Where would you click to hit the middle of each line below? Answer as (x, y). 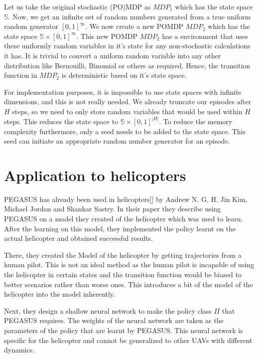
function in (21, 75)
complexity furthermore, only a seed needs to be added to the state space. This (125, 131)
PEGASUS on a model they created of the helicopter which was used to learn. (124, 219)
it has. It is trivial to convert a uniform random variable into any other (113, 55)
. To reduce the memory (196, 121)
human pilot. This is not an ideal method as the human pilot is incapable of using (129, 265)
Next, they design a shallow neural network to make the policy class (108, 310)
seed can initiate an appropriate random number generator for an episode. (117, 141)
